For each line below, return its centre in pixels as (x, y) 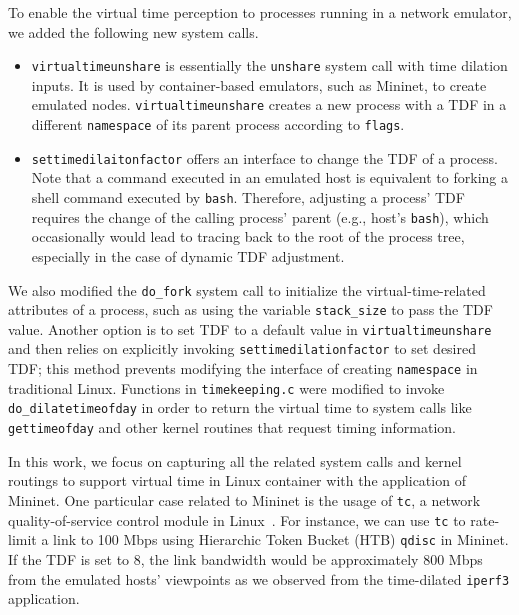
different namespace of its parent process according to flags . (218, 124)
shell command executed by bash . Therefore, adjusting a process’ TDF (248, 197)
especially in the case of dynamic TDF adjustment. (188, 255)
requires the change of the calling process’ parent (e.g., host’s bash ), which (260, 216)
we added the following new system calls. (133, 31)
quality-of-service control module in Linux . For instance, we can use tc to (237, 519)
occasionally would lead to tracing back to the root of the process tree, (248, 236)
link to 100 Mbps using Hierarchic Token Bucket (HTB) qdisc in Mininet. (281, 539)
